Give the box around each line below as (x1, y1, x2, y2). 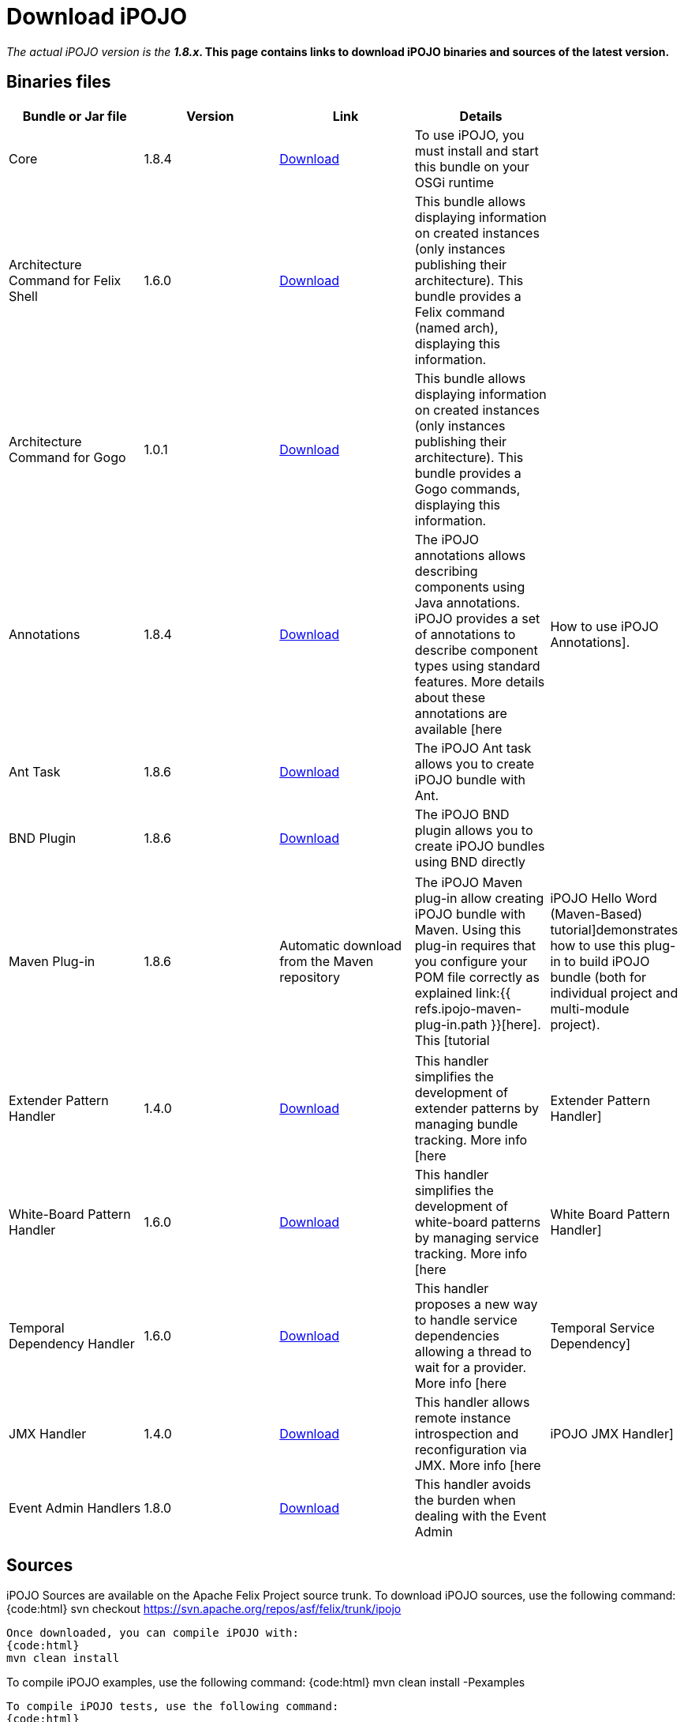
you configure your (414, 953, 528, 969)
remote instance (414, 1409, 511, 1426)
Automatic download (279, 937, 402, 953)
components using (414, 578, 525, 595)
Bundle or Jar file (22, 107, 127, 124)
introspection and (414, 1425, 519, 1442)
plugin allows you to (414, 822, 533, 838)
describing (414, 562, 478, 579)
